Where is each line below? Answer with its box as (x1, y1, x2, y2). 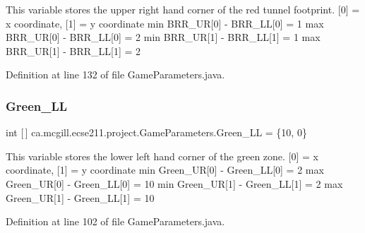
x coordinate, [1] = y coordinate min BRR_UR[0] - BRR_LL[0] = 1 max (6, 16, 324, 30)
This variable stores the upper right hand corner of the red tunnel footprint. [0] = (6, 2, 360, 16)
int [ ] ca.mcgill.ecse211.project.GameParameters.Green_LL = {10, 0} (6, 125, 307, 140)
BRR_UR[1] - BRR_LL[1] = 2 (6, 43, 141, 58)
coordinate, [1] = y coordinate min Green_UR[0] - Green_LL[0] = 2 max (6, 162, 324, 177)
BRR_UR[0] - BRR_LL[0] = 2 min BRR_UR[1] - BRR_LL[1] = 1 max (6, 30, 321, 44)
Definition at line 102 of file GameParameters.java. (6, 214, 225, 229)
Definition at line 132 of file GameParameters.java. (6, 67, 225, 82)
